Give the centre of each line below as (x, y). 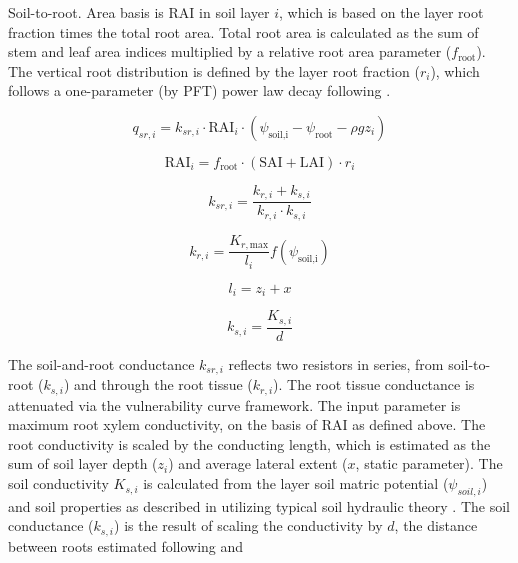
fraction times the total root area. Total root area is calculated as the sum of (243, 31)
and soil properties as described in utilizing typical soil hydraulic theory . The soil (259, 505)
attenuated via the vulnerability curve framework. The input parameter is (234, 404)
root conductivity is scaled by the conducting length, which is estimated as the (249, 443)
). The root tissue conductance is (374, 384)
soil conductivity (58, 483)
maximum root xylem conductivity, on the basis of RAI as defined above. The (247, 424)
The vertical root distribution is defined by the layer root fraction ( (214, 70)
